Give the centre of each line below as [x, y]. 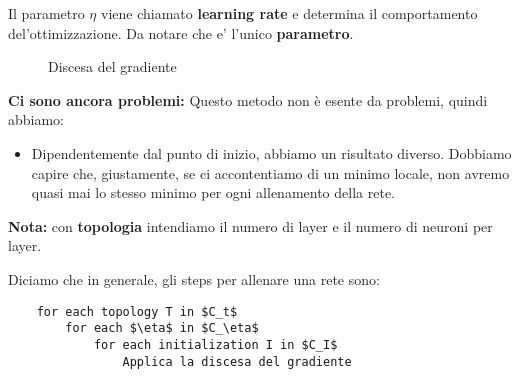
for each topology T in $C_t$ [137, 311]
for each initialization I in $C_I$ [215, 344]
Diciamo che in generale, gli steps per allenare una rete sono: [194, 278]
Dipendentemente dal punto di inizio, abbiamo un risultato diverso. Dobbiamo [271, 152]
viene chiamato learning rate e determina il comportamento [289, 13]
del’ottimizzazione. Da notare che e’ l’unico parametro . [181, 32]
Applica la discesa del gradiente [237, 361]
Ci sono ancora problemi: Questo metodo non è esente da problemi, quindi [248, 99]
